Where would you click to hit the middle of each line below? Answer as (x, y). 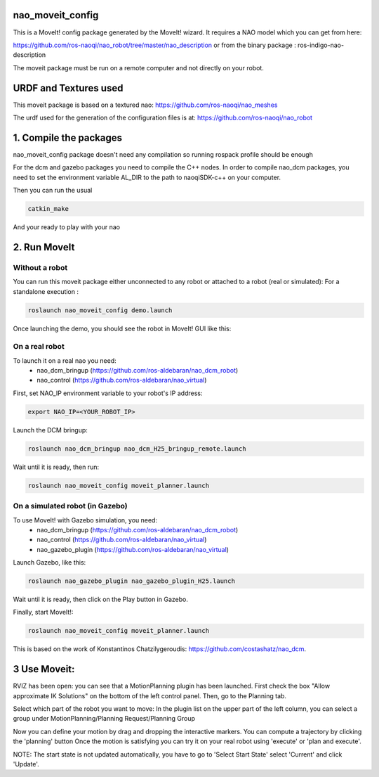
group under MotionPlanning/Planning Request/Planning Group (104, 719)
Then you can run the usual (53, 191)
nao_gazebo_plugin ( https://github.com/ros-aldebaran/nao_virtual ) (133, 549)
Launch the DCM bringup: (50, 430)
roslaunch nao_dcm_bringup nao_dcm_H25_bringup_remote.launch (137, 449)
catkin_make (48, 209)
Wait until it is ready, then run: (56, 467)
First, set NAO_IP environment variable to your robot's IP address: (108, 393)
